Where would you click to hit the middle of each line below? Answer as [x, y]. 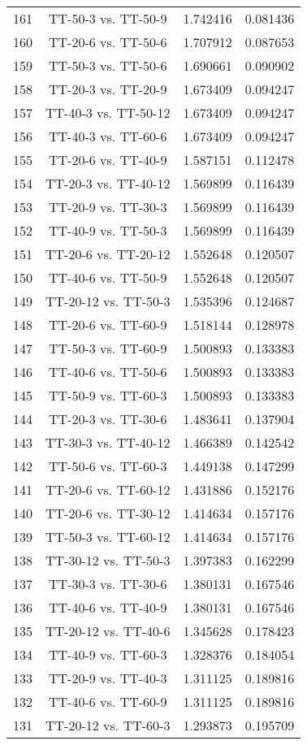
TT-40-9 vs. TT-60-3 [108, 654]
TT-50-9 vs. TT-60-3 [108, 395]
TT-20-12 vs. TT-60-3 [108, 725]
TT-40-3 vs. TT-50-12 [108, 113]
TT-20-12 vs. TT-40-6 [108, 631]
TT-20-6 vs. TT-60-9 [108, 325]
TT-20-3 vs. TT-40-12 [108, 183]
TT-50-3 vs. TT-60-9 [108, 348]
